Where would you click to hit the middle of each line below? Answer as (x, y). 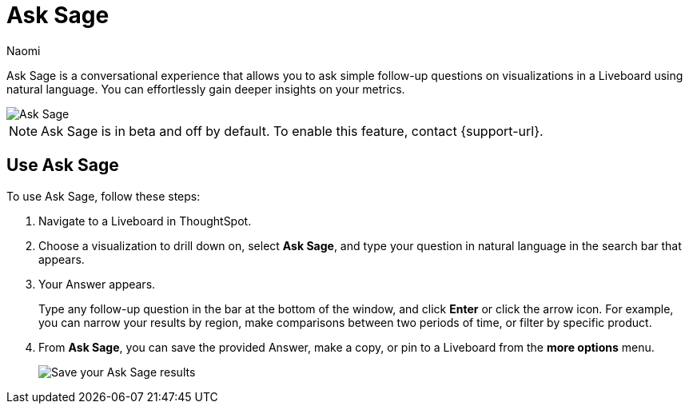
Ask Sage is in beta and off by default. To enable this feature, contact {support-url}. (292, 131)
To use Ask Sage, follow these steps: (104, 196)
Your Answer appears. (97, 284)
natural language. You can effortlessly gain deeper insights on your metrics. (206, 89)
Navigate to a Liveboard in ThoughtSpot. (145, 221)
